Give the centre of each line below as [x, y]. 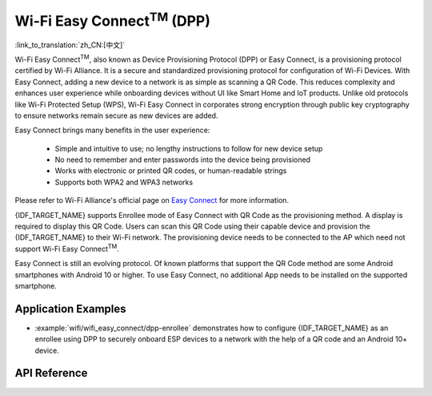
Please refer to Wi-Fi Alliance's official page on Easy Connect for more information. [152, 200]
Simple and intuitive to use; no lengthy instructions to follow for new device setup [189, 148]
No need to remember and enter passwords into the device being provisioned [183, 160]
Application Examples [71, 309]
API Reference [51, 373]
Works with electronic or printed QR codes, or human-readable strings [171, 171]
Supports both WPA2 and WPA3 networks [124, 182]
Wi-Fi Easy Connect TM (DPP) [113, 19]
